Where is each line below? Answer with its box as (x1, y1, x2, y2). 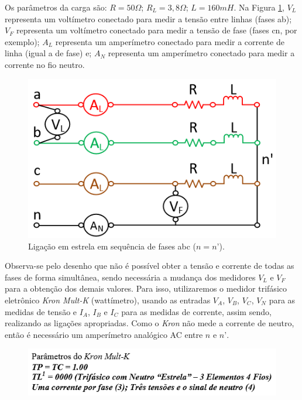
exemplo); (5, 35, 40, 47)
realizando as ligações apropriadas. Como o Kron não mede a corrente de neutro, (5, 317, 294, 329)
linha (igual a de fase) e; (5, 47, 92, 59)
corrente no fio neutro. (5, 58, 85, 70)
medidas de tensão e (5, 305, 77, 317)
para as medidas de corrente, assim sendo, (121, 305, 272, 317)
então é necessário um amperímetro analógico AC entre (5, 328, 203, 340)
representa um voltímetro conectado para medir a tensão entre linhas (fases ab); (5, 12, 292, 25)
